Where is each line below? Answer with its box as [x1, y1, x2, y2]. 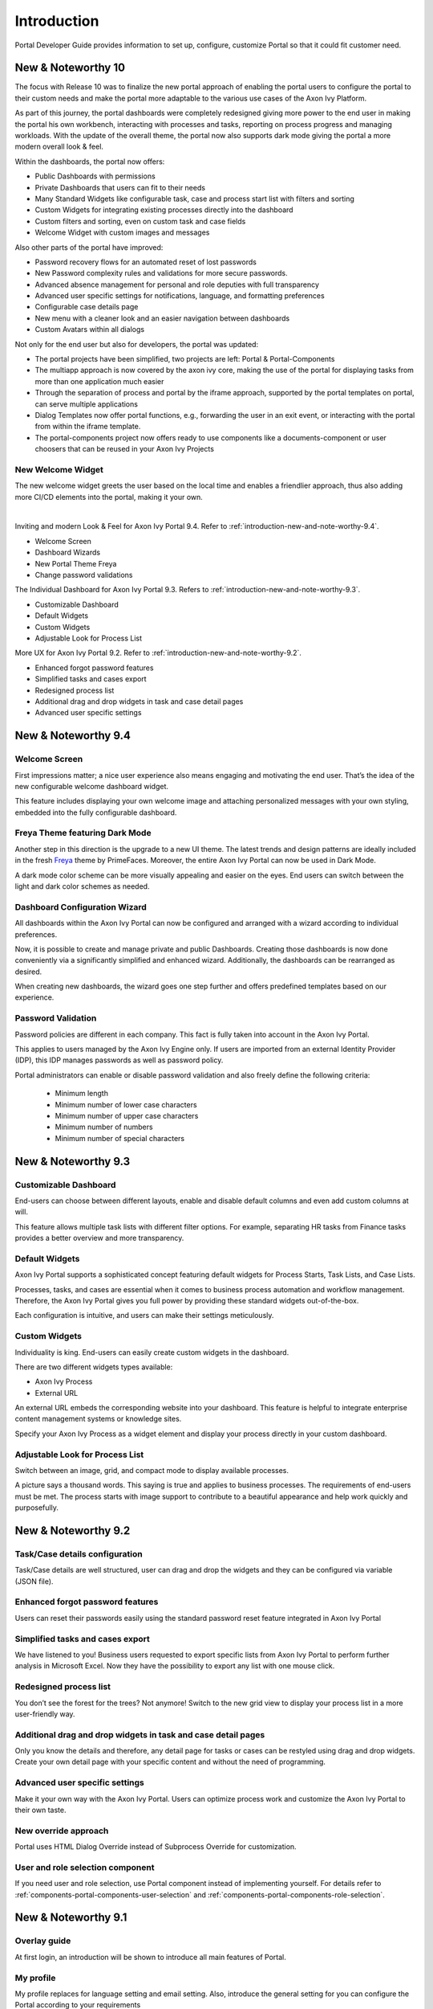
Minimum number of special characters [55, 1133, 184, 1143]
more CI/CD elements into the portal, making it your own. [14, 492, 204, 501]
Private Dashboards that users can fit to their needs [34, 182, 206, 192]
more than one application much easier [34, 376, 164, 386]
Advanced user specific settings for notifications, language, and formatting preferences [34, 291, 325, 301]
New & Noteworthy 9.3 [14, 1154, 131, 1168]
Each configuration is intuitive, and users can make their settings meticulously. [14, 1311, 274, 1320]
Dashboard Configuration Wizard [14, 901, 148, 912]
